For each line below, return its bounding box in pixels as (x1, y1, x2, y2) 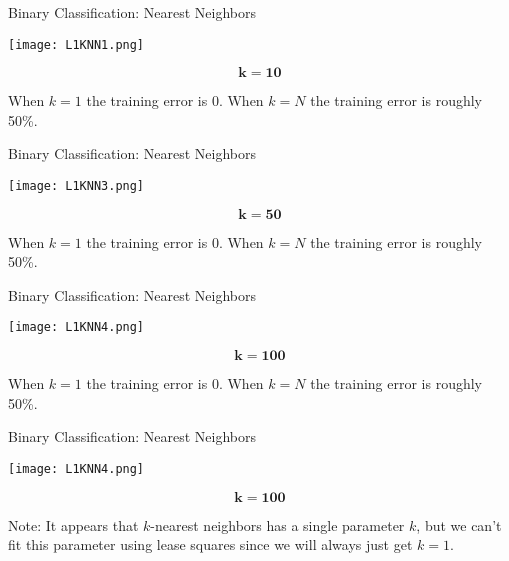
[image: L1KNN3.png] (8, 179, 145, 194)
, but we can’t (416, 514, 502, 535)
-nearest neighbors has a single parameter (150, 514, 405, 535)
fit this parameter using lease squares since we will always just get (8, 534, 413, 555)
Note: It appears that (8, 514, 139, 535)
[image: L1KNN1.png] (8, 37, 145, 52)
